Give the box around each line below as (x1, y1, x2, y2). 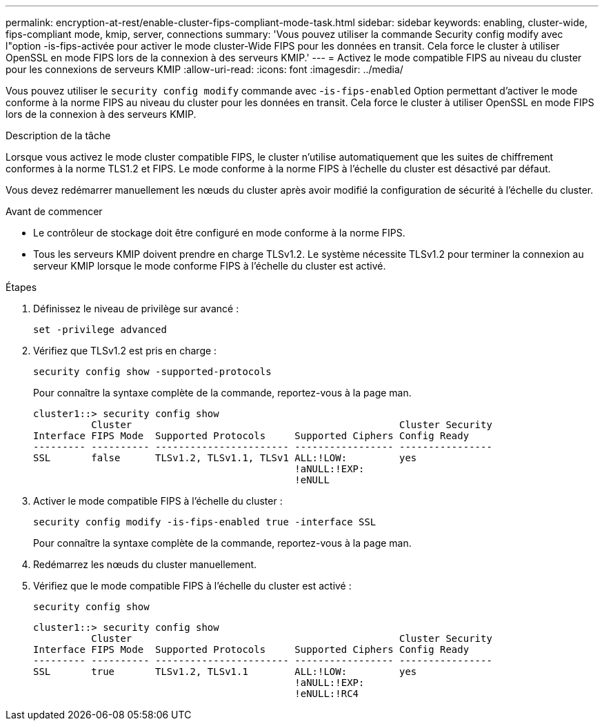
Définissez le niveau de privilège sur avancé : (33, 303, 239, 314)
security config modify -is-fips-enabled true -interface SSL (33, 516, 376, 527)
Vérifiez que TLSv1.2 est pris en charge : (33, 345, 217, 356)
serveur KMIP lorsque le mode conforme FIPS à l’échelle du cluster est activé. (33, 260, 386, 272)
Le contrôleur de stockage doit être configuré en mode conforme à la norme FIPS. (33, 227, 405, 239)
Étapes (6, 281, 37, 293)
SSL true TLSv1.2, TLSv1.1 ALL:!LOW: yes (33, 666, 417, 677)
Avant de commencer (6, 205, 103, 217)
